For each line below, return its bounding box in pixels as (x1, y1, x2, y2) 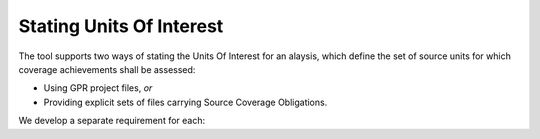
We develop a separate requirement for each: (18, 115, 205, 127)
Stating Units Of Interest (18, 15, 224, 37)
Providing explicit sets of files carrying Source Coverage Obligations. (43, 96, 328, 108)
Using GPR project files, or (43, 82, 153, 94)
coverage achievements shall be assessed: (18, 63, 196, 75)
